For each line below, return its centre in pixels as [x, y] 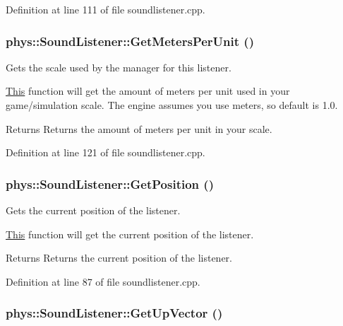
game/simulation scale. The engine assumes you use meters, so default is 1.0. [172, 105]
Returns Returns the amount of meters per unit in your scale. [139, 128]
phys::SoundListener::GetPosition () [110, 184]
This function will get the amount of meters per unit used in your [148, 91]
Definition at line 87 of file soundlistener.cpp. [103, 281]
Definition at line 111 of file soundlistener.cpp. [106, 9]
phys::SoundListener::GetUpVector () [114, 313]
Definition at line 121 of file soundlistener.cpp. [106, 152]
